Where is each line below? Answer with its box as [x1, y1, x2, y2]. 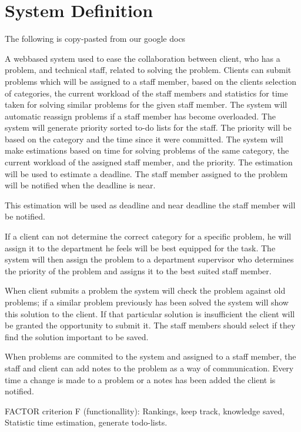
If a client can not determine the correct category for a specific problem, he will [5, 230, 292, 242]
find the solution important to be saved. [5, 330, 149, 343]
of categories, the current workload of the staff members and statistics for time [5, 87, 288, 99]
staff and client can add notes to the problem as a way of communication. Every [5, 361, 294, 374]
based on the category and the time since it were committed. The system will [5, 132, 283, 145]
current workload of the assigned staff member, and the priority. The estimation [5, 156, 293, 168]
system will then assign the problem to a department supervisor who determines [5, 253, 294, 265]
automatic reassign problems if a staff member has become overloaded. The [5, 109, 276, 122]
